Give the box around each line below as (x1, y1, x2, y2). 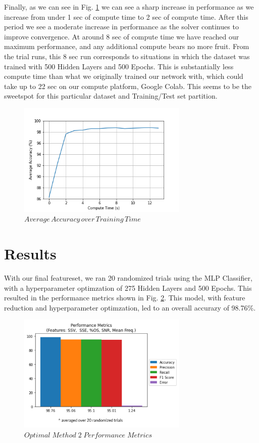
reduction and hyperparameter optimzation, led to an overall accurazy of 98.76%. (4, 302, 256, 313)
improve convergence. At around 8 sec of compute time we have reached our (4, 31, 239, 41)
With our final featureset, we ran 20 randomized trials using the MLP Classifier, (4, 273, 252, 283)
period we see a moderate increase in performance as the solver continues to (4, 21, 239, 32)
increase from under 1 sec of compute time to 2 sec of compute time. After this (4, 11, 248, 22)
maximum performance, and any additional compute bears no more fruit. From (4, 41, 249, 52)
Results (4, 243, 57, 264)
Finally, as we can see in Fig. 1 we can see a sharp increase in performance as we (4, 2, 254, 12)
